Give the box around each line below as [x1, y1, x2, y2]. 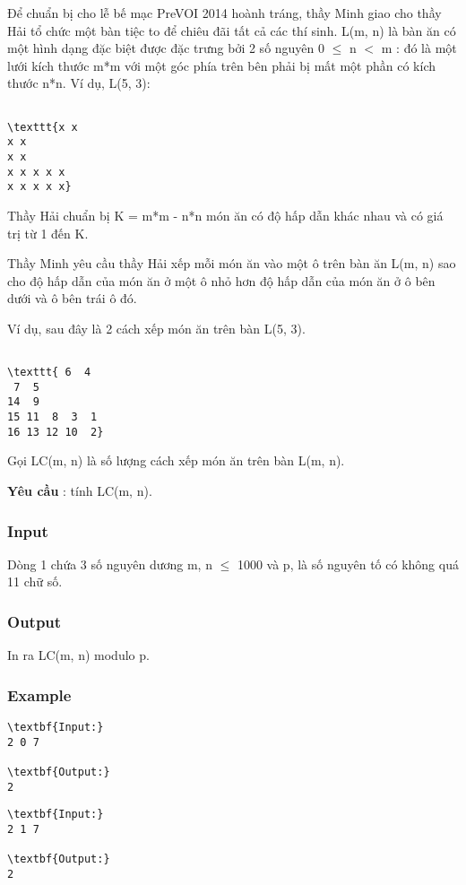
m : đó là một [381, 39, 457, 57]
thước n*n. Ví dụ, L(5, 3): [7, 74, 151, 92]
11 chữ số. [7, 572, 63, 591]
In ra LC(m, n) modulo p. [7, 646, 150, 664]
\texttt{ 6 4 [7, 366, 91, 379]
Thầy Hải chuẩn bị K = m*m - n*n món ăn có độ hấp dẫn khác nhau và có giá [7, 205, 444, 224]
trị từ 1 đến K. [7, 223, 89, 242]
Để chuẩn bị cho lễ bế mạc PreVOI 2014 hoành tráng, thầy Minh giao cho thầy [7, 4, 442, 22]
